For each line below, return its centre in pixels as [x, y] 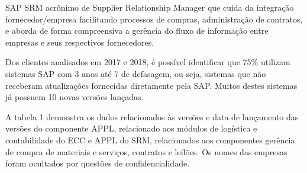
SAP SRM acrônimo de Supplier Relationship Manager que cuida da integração [150, 7]
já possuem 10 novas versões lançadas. [75, 97]
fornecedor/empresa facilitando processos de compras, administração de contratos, [154, 19]
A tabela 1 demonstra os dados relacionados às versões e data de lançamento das [152, 116]
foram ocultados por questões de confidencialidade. [98, 163]
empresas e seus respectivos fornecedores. [80, 42]
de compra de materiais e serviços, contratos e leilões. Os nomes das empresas [146, 151]
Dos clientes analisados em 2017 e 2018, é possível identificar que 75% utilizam [148, 62]
